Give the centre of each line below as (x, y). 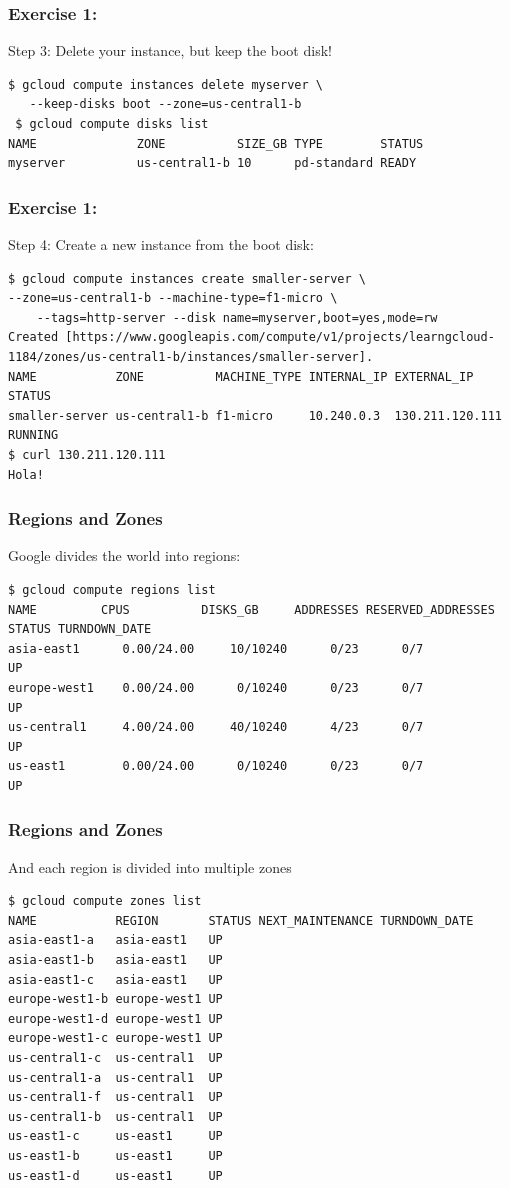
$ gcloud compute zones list (105, 901)
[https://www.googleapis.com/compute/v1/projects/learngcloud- (280, 337)
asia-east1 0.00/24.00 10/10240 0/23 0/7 (216, 648)
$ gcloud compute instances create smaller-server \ (187, 278)
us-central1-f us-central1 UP (115, 1097)
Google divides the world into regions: (124, 555)
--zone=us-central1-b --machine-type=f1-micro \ (173, 298)
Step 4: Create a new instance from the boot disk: (161, 244)
